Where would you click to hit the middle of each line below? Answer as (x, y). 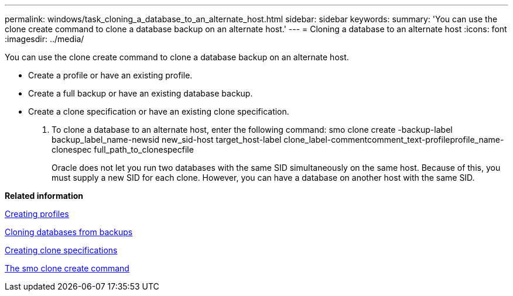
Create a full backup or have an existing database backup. (141, 93)
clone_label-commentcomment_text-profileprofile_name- (394, 140)
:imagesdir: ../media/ (45, 39)
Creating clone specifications (61, 250)
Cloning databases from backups (69, 232)
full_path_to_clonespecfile (144, 149)
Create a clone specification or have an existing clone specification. (159, 111)
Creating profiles (37, 214)
